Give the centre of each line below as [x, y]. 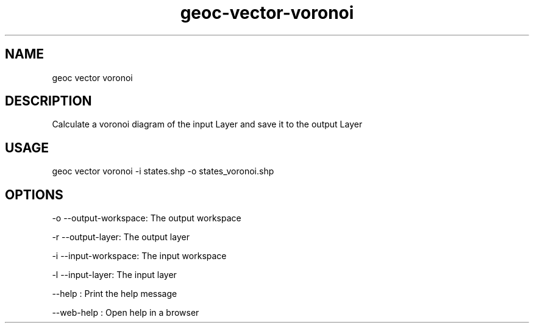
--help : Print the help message [115, 294]
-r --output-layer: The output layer [121, 237]
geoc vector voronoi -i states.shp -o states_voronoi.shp [163, 171]
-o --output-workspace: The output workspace [147, 218]
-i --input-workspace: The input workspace [139, 256]
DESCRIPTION [48, 101]
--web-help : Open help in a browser [126, 313]
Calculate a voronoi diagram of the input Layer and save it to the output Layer [207, 124]
